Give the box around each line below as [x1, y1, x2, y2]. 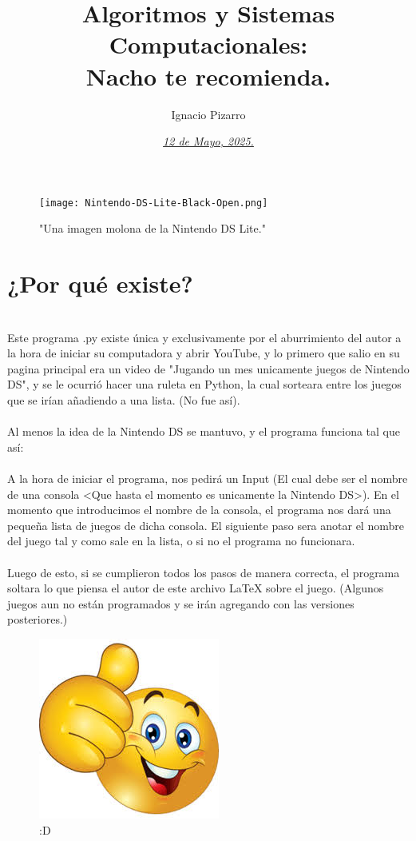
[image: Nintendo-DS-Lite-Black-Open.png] [39, 197, 268, 209]
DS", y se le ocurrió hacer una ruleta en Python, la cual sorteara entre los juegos [7, 376, 402, 393]
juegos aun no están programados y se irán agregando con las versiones [7, 595, 355, 612]
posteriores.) [7, 611, 68, 628]
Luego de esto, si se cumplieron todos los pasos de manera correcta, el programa [7, 564, 400, 580]
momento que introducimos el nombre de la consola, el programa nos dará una [7, 501, 391, 518]
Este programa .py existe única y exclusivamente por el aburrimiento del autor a [7, 329, 402, 345]
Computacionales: [109, 28, 308, 61]
